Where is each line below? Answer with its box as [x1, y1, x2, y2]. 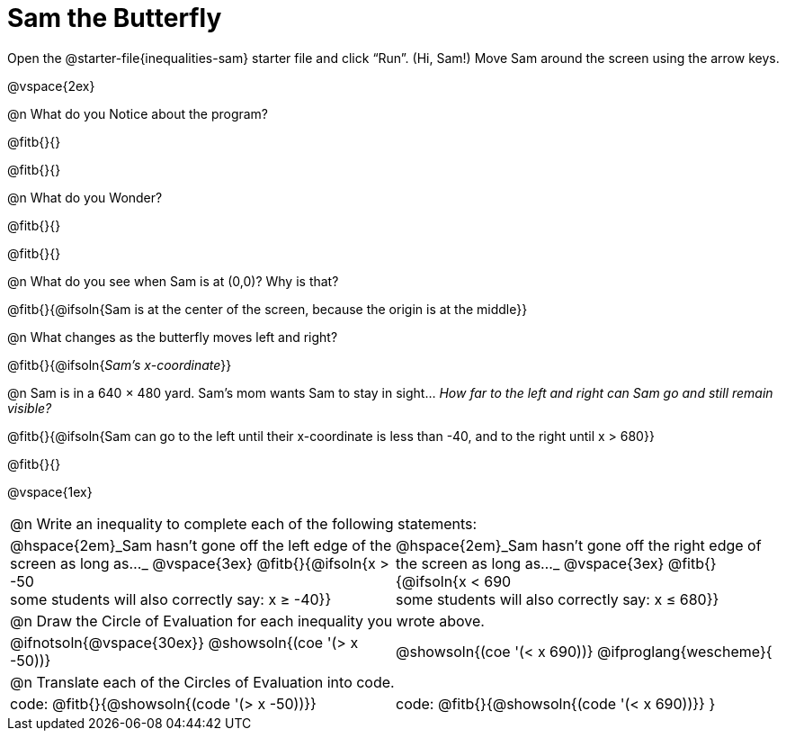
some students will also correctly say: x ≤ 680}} [396, 589, 719, 608]
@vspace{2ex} [7, 77, 95, 94]
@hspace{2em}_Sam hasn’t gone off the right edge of [396, 535, 762, 554]
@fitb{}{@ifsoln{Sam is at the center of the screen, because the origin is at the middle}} [7, 301, 528, 317]
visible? [7, 400, 52, 416]
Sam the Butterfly [7, 3, 222, 33]
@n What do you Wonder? [7, 189, 163, 205]
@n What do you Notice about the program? [7, 105, 269, 121]
